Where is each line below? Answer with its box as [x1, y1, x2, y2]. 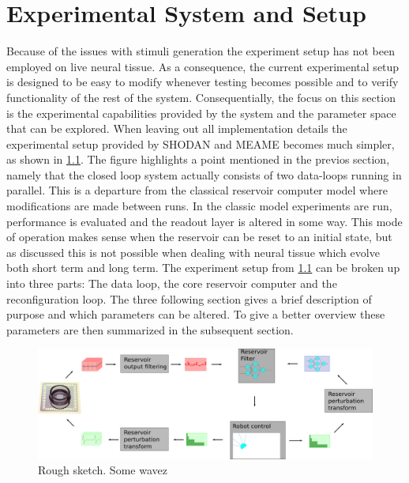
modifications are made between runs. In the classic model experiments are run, [6, 198, 392, 214]
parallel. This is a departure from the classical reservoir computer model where [6, 182, 388, 198]
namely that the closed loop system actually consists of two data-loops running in [6, 166, 402, 183]
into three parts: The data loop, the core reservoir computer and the [6, 275, 337, 292]
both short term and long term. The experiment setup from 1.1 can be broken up [6, 259, 400, 276]
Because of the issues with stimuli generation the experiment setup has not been [6, 43, 395, 59]
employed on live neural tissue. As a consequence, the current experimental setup [6, 58, 400, 74]
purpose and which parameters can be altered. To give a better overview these [6, 306, 385, 323]
